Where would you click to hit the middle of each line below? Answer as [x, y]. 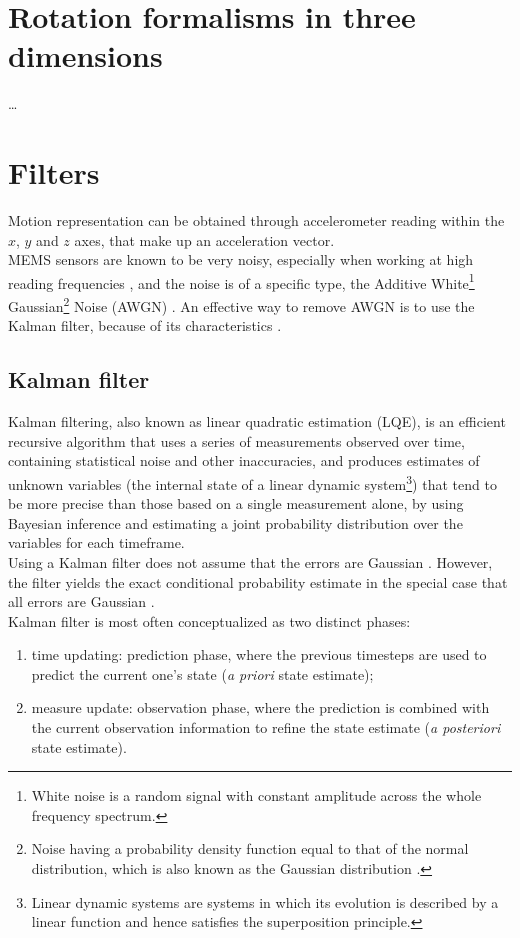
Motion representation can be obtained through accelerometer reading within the [256, 220]
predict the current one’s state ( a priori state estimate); [202, 673]
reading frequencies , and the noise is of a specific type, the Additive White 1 [241, 281]
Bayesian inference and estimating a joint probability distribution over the [235, 522]
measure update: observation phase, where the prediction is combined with [260, 707]
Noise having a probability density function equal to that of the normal [250, 848]
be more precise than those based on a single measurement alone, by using [236, 503]
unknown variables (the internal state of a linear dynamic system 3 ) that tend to [252, 482]
